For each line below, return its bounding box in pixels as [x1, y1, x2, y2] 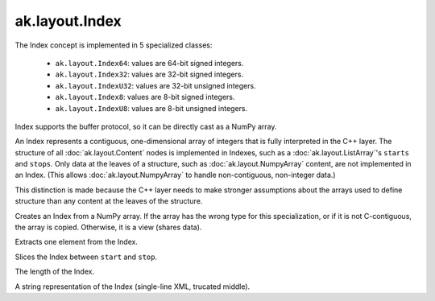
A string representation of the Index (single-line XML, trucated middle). [14, 282, 251, 291]
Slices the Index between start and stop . [14, 252, 158, 262]
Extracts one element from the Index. [14, 237, 139, 247]
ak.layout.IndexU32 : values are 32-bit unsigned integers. [55, 80, 257, 90]
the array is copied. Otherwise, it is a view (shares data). [14, 222, 202, 233]
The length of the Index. [14, 266, 95, 277]
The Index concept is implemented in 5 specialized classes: [14, 40, 213, 50]
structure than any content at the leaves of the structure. [14, 196, 203, 206]
